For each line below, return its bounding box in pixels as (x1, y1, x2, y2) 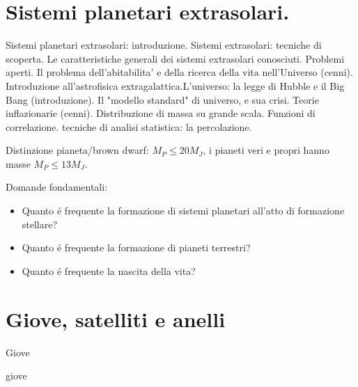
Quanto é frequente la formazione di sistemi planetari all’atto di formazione (22, 203, 345, 218)
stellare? (22, 216, 58, 231)
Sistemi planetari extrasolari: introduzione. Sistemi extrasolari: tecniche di (6, 38, 322, 52)
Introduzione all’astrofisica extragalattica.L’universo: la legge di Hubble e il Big (6, 78, 345, 93)
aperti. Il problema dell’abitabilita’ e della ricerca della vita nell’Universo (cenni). (6, 65, 353, 79)
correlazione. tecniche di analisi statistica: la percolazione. (6, 119, 252, 134)
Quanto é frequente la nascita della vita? (22, 263, 196, 278)
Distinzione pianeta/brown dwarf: (6, 143, 149, 157)
